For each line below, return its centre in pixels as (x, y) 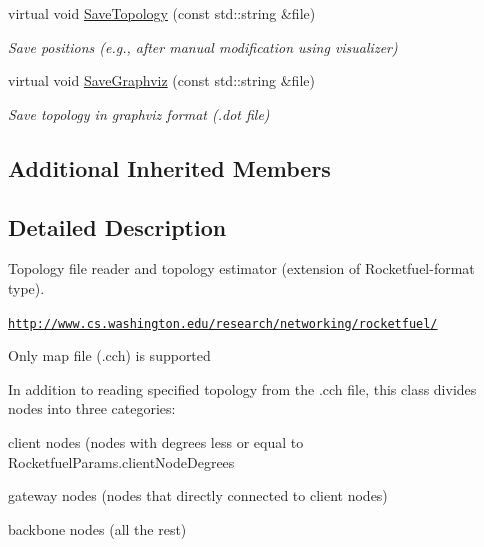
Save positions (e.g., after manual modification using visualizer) (203, 46)
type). (26, 287)
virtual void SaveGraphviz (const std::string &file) (161, 80)
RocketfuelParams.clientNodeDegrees (121, 461)
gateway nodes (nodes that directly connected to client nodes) (198, 495)
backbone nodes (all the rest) (97, 528)
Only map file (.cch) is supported (109, 355)
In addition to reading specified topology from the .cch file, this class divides (242, 388)
